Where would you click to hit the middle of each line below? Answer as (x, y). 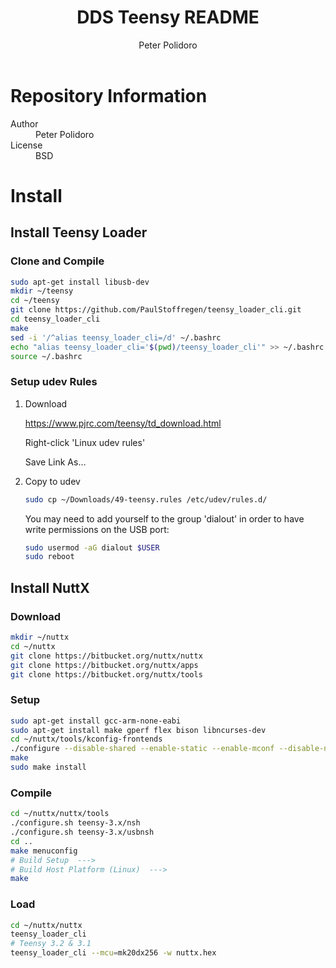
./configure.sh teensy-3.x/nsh (75, 823)
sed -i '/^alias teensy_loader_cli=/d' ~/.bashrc (116, 337)
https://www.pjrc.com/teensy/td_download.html (123, 423)
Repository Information (109, 95)
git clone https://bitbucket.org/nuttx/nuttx (106, 656)
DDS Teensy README (168, 17)
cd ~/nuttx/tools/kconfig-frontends (86, 739)
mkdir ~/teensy (42, 291)
